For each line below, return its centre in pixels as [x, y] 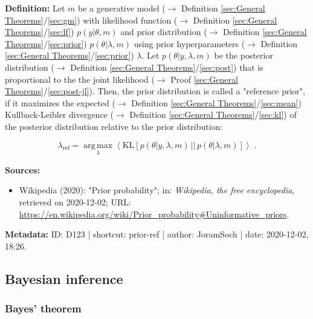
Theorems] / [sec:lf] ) [40, 32]
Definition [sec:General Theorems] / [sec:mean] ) [217, 102]
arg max [98, 145]
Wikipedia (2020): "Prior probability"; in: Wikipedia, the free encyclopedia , [157, 190]
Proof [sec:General [204, 79]
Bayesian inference [64, 278]
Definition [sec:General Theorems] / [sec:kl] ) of [213, 114]
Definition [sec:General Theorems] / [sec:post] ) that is [167, 67]
